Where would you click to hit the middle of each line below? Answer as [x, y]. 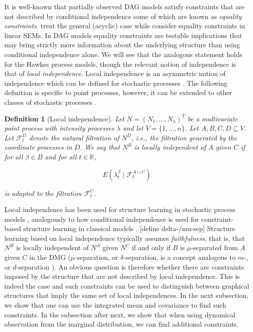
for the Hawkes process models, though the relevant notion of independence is [120, 64]
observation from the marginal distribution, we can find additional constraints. [122, 324]
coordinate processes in [38, 147]
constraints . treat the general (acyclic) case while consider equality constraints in [125, 26]
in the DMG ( [50, 257]
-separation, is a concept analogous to [179, 257]
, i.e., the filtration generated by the [184, 137]
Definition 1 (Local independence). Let [64, 118]
